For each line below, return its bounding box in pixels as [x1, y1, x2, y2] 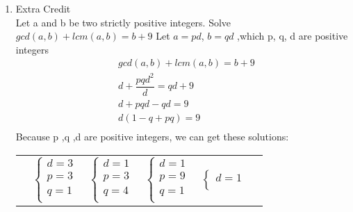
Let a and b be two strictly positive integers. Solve [15, 15, 231, 29]
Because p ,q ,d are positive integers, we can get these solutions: [15, 129, 289, 144]
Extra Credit [15, 1, 71, 15]
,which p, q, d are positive [237, 28, 348, 43]
